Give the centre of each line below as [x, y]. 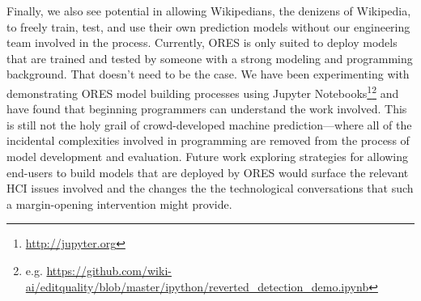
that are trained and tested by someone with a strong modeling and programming [210, 58]
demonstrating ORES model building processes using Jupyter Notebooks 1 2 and [203, 91]
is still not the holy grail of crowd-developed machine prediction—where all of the [209, 124]
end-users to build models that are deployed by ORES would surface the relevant [208, 172]
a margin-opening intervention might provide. [119, 203]
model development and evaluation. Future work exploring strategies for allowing [208, 156]
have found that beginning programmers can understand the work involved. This [207, 109]
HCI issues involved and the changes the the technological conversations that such [210, 188]
